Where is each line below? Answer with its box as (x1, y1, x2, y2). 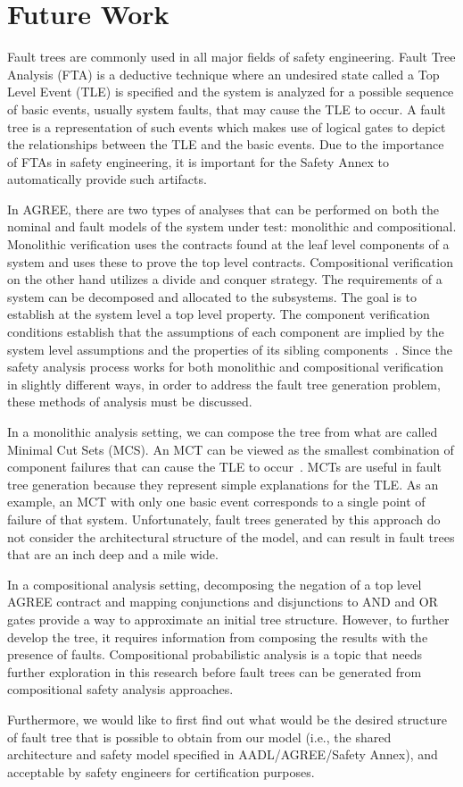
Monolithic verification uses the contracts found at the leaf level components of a (7, 235, 450, 254)
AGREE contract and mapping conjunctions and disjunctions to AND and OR (7, 592, 438, 611)
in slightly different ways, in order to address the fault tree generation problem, (7, 374, 441, 393)
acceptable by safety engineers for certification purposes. (7, 762, 315, 781)
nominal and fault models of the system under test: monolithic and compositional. (7, 217, 457, 236)
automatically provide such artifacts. (7, 170, 207, 188)
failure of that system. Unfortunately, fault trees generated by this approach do (7, 509, 441, 528)
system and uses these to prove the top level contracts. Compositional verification (7, 252, 453, 271)
